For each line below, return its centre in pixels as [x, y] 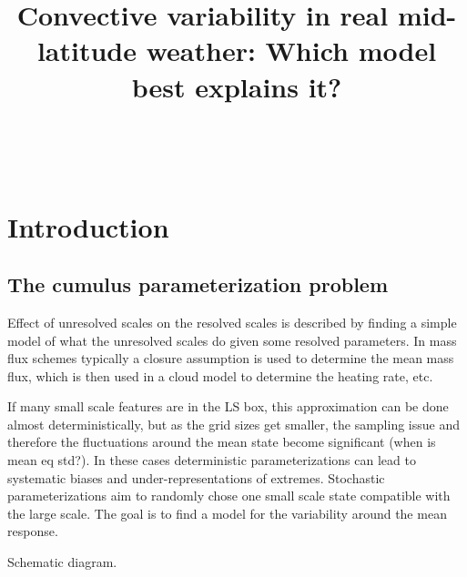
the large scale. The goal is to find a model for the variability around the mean [227, 513]
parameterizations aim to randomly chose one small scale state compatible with [229, 496]
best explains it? [237, 86]
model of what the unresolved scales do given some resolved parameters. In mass [232, 340]
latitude [86, 51]
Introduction [88, 226]
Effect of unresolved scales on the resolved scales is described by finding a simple [232, 322]
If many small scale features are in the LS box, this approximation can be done [228, 406]
